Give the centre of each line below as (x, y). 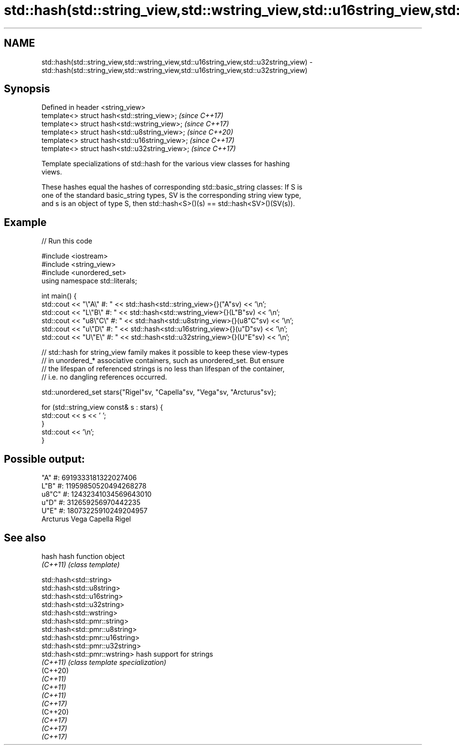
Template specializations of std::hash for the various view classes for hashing (166, 164)
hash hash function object (83, 556)
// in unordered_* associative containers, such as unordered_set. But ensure (163, 361)
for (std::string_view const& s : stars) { (102, 407)
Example (25, 222)
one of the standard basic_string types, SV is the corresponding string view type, (171, 195)
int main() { (59, 296)
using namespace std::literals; (89, 281)
